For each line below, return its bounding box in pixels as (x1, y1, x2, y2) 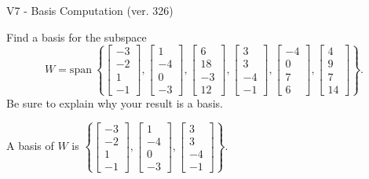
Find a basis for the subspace (6, 28, 147, 45)
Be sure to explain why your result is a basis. (6, 94, 224, 111)
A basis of (6, 137, 54, 154)
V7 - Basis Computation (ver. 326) (6, 2, 174, 18)
